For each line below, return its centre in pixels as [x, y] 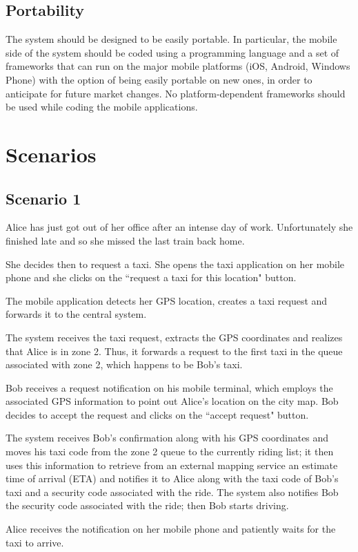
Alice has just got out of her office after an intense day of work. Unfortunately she [179, 227]
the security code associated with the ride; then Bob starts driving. [147, 505]
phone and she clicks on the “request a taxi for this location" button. [151, 277]
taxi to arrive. [35, 542]
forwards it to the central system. [76, 314]
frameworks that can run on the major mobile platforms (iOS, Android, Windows [178, 66]
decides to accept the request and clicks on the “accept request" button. [157, 414]
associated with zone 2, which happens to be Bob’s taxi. [124, 364]
